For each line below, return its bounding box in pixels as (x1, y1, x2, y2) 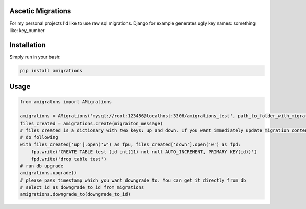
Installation (9, 41, 46, 49)
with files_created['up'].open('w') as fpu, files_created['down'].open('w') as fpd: (20, 141, 241, 147)
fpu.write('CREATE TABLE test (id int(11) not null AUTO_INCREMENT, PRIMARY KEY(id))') (31, 149, 257, 155)
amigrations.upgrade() (20, 170, 77, 176)
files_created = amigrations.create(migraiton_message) (20, 120, 163, 126)
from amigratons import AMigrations (20, 99, 112, 105)
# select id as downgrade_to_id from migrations (20, 185, 144, 190)
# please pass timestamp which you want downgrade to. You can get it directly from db (20, 177, 246, 183)
